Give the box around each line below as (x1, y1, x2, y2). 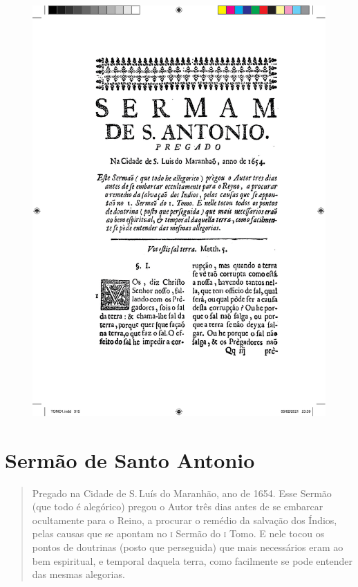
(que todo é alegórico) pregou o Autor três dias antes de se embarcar (32, 499, 323, 514)
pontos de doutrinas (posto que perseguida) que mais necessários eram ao (32, 540, 343, 555)
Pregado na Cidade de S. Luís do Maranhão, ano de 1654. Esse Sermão (32, 485, 332, 500)
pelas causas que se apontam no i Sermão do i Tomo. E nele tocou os (32, 526, 325, 541)
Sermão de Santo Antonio (5, 445, 255, 474)
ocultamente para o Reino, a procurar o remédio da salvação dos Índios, (32, 512, 337, 527)
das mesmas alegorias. (32, 567, 125, 581)
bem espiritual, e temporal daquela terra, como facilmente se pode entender (32, 553, 352, 568)
